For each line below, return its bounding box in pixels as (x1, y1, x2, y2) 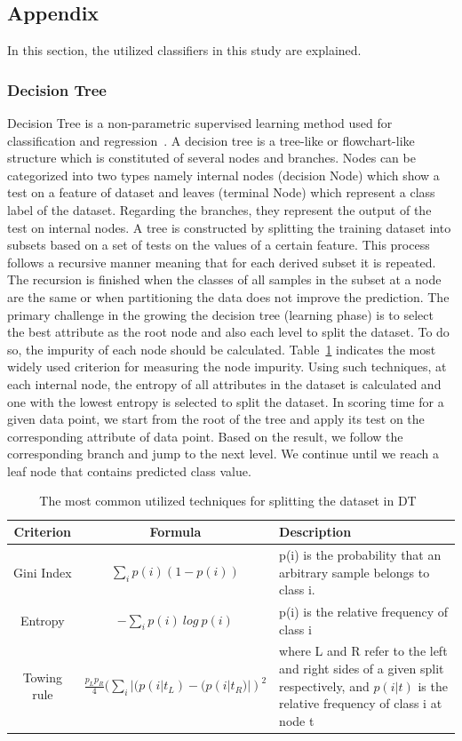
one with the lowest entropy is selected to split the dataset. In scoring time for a (7, 392, 444, 410)
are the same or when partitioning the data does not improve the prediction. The (7, 287, 450, 306)
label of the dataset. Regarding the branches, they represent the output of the (7, 200, 432, 219)
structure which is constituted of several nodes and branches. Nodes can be (7, 148, 416, 167)
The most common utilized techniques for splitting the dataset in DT (39, 491, 417, 510)
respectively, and (279, 676, 370, 695)
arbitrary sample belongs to (279, 562, 430, 581)
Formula (149, 522, 202, 541)
